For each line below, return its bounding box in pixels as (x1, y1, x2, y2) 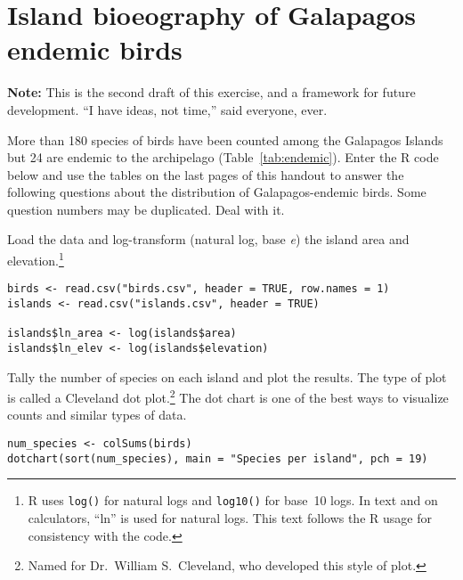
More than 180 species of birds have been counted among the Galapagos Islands (7, 130, 443, 149)
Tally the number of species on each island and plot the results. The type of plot (7, 367, 447, 386)
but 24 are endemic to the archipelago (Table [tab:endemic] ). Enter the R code (7, 148, 439, 167)
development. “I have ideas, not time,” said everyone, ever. (7, 100, 328, 118)
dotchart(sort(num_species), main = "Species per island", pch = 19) (7, 452, 428, 465)
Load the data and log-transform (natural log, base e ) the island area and (7, 230, 410, 249)
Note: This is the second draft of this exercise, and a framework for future (7, 83, 416, 102)
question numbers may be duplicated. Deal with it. (7, 200, 285, 218)
